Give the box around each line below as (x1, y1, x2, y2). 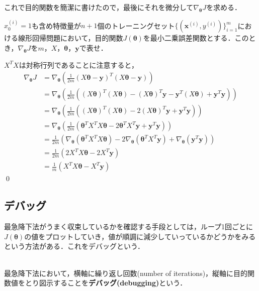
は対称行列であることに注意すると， (19, 59, 139, 70)
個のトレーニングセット (97, 20, 175, 31)
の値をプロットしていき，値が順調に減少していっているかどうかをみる (24, 231, 256, 241)
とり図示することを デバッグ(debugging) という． (25, 277, 187, 288)
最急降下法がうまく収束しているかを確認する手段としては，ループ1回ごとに (4, 221, 253, 232)
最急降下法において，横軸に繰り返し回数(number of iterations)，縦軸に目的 (4, 267, 248, 278)
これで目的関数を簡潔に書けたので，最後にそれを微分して (4, 2, 194, 12)
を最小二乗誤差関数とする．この (143, 33, 249, 43)
